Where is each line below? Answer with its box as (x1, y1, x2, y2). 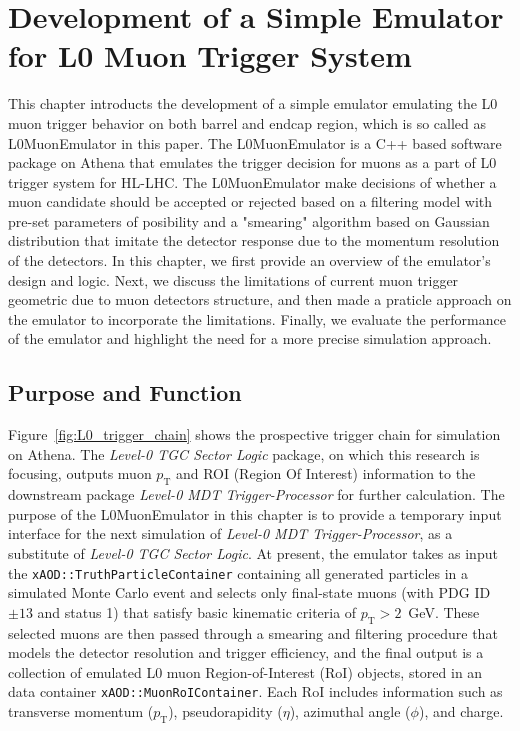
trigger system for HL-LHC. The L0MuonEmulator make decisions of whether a (8, 171, 497, 192)
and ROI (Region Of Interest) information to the (175, 463, 476, 484)
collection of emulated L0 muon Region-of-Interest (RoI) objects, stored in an (8, 661, 483, 682)
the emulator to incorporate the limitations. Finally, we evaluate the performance (8, 308, 506, 329)
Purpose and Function (8, 377, 242, 408)
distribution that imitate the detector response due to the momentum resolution (8, 230, 500, 251)
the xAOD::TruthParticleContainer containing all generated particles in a (8, 562, 468, 583)
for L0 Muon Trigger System (8, 35, 412, 76)
